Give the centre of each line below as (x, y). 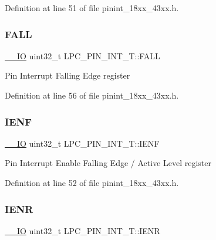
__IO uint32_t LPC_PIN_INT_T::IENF (82, 143)
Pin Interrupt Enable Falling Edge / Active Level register (108, 163)
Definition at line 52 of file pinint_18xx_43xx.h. (92, 182)
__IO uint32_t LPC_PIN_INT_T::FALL (82, 55)
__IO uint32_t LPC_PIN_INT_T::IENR (82, 230)
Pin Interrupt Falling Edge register (67, 75)
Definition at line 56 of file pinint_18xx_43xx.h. (92, 95)
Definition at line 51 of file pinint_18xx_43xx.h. (92, 8)
